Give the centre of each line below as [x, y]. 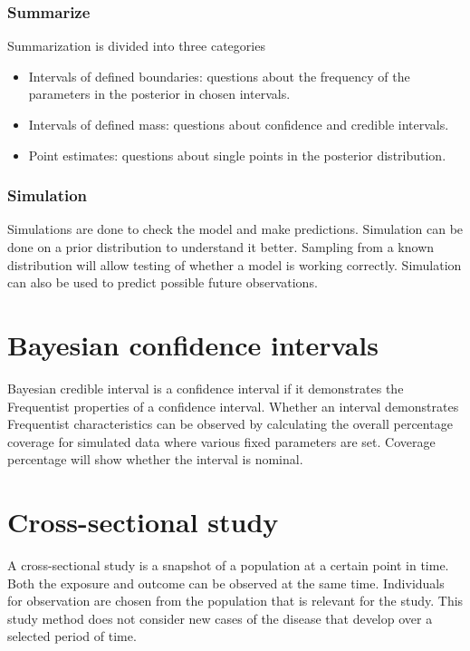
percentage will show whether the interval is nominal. [155, 459]
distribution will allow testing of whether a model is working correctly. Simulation [235, 264]
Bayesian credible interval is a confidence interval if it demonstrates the [206, 388]
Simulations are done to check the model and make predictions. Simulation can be [235, 229]
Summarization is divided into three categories [136, 46]
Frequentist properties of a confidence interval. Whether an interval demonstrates [233, 406]
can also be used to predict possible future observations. [163, 282]
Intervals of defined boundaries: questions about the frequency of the [219, 76]
